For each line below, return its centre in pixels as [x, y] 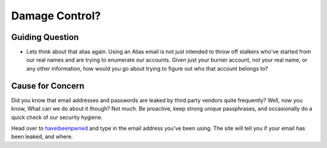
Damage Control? [56, 16]
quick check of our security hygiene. [57, 117]
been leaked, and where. [42, 137]
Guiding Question [45, 37]
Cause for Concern [48, 85]
